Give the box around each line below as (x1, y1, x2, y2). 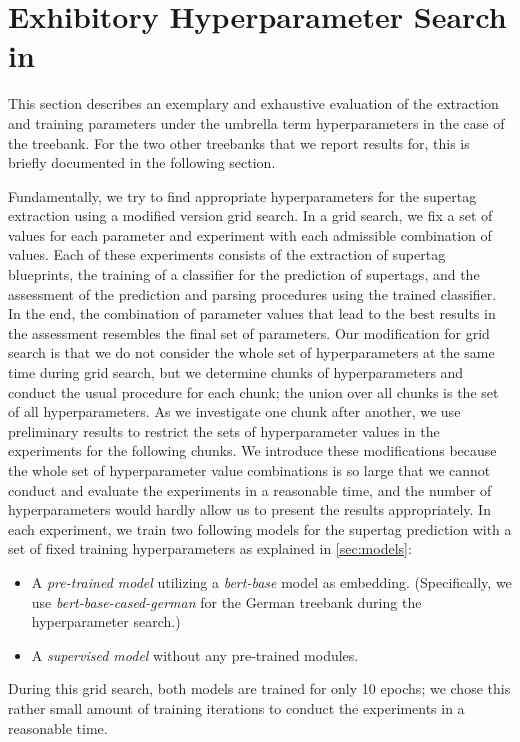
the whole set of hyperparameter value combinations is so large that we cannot (8, 460, 491, 480)
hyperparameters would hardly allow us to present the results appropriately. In (8, 499, 491, 520)
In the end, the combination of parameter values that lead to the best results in (8, 303, 496, 324)
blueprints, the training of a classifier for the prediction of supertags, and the (8, 264, 480, 285)
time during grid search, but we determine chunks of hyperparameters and (8, 362, 464, 383)
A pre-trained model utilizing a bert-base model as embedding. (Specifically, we (31, 571, 512, 592)
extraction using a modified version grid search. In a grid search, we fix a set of (8, 205, 493, 226)
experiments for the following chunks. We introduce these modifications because (8, 440, 497, 461)
